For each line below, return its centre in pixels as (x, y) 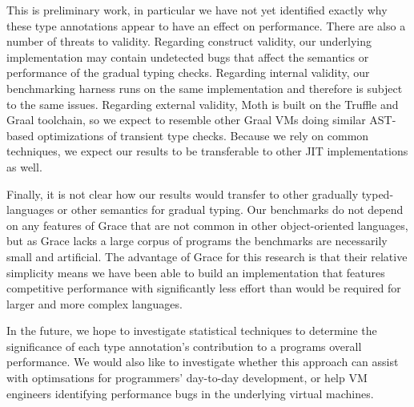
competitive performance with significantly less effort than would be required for (204, 288)
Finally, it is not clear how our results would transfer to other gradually (183, 193)
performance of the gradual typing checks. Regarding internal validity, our (188, 73)
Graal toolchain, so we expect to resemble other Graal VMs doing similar (186, 120)
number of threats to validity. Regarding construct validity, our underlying (189, 41)
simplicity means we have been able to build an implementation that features (196, 272)
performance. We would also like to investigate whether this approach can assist (203, 362)
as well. (24, 166)
